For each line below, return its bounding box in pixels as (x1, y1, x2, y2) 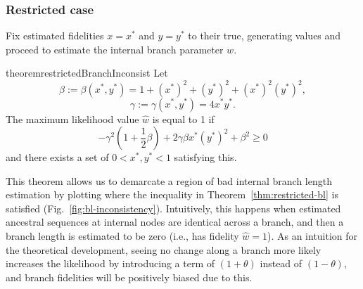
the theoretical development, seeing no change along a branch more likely (6, 242, 321, 257)
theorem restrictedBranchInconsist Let (6, 65, 168, 80)
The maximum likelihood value (6, 111, 139, 126)
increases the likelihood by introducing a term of (6, 256, 215, 271)
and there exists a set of (6, 150, 109, 165)
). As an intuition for (267, 229, 358, 243)
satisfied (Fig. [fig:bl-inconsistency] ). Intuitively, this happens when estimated (6, 200, 341, 215)
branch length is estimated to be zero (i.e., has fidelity (6, 229, 239, 243)
